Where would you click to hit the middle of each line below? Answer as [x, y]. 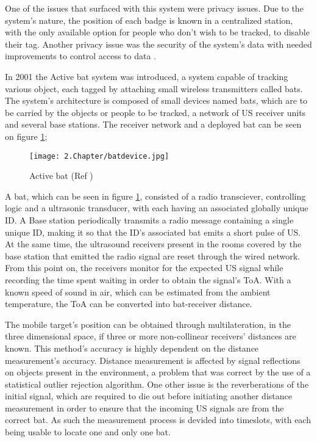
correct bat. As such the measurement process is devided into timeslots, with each [158, 420]
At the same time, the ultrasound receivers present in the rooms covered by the [153, 244]
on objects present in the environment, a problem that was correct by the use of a [158, 372]
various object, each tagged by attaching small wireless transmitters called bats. [154, 88]
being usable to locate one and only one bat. [88, 432]
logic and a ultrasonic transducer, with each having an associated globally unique [157, 208]
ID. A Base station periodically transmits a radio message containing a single [149, 219]
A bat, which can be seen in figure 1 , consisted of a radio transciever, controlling [155, 196]
